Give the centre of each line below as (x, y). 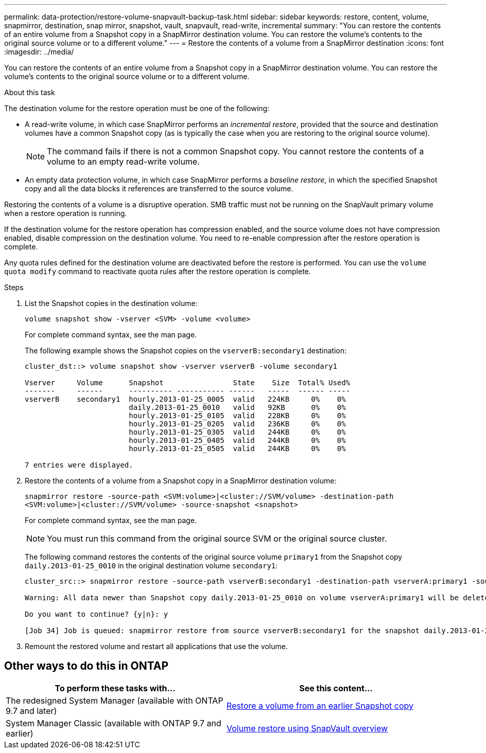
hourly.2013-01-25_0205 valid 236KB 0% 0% (237, 424)
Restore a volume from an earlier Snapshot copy (320, 705)
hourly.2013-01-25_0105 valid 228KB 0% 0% (237, 416)
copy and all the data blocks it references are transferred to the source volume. (159, 189)
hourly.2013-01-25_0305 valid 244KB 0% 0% (237, 432)
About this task (30, 92)
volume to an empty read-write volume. (123, 162)
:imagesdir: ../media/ (39, 52)
